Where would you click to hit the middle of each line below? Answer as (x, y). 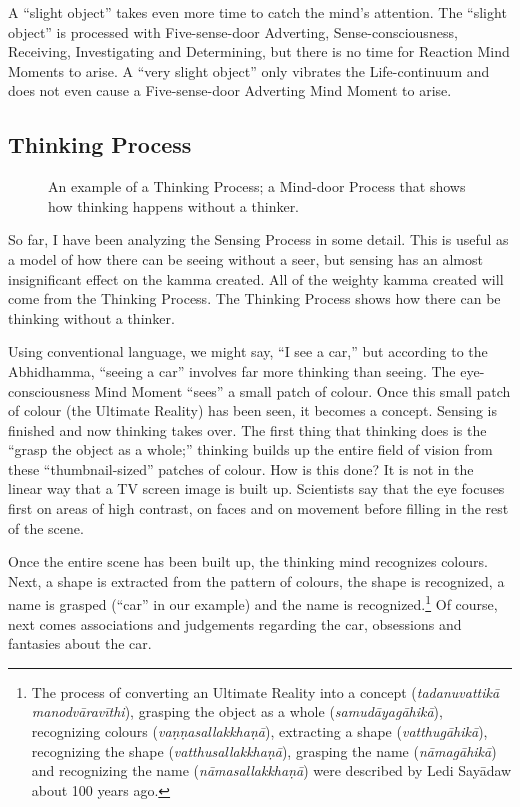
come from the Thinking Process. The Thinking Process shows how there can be (254, 298)
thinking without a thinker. (91, 317)
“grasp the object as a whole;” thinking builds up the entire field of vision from (250, 449)
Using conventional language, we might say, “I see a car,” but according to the (248, 351)
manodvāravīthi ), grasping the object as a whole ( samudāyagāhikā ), (237, 711)
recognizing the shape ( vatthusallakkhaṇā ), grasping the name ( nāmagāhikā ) (264, 750)
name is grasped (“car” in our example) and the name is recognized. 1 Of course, (253, 603)
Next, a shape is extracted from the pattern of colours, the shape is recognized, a (256, 580)
